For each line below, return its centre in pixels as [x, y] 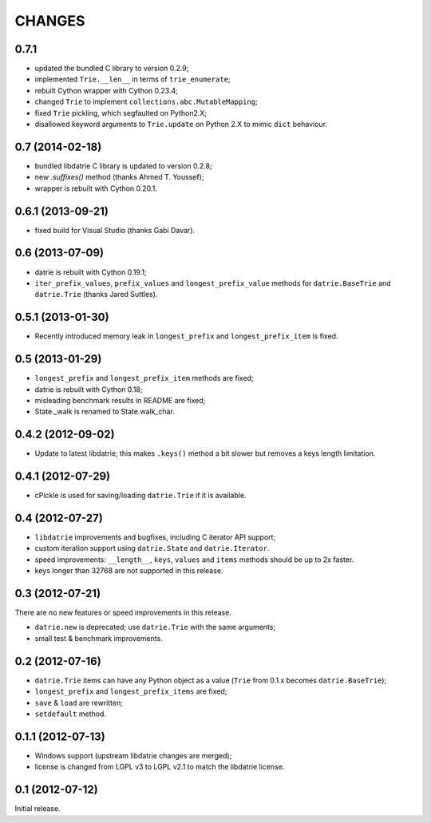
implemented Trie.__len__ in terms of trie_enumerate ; [132, 79]
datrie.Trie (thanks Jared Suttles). [96, 295]
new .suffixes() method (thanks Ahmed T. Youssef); [119, 177]
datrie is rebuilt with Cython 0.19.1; [91, 272]
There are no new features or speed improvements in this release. [123, 613]
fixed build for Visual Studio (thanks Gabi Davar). [115, 230]
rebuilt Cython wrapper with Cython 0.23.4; [107, 90]
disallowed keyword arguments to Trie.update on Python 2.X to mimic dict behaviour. [181, 125]
